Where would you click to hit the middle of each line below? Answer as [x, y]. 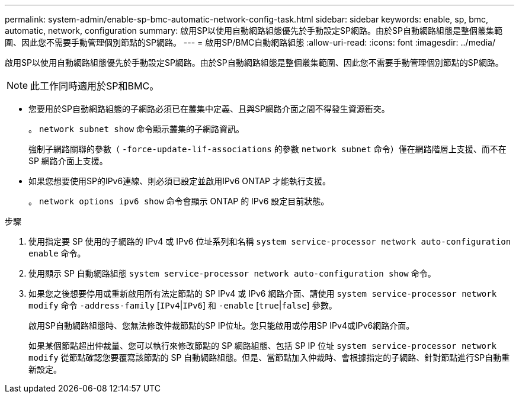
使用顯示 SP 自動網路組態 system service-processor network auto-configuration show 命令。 [232, 273]
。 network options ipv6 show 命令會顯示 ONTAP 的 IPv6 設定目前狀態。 [179, 201]
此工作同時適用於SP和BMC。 [95, 86]
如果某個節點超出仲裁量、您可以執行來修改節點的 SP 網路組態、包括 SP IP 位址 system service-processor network [262, 346]
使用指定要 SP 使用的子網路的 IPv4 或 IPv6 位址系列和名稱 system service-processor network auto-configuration [270, 241]
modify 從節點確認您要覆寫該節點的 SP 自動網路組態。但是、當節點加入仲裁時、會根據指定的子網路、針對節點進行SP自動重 [269, 357]
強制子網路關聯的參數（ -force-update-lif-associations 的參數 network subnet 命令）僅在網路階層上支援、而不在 [267, 149]
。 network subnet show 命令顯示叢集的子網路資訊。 [137, 129]
